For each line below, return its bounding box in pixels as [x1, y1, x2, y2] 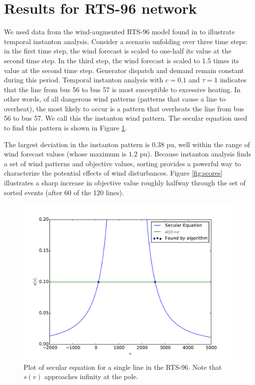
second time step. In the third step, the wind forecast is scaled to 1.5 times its [4, 55, 239, 65]
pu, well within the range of [166, 139, 250, 149]
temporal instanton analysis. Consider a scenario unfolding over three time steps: [4, 36, 248, 46]
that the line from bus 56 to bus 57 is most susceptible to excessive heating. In [4, 84, 241, 94]
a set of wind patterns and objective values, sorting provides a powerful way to [4, 158, 241, 168]
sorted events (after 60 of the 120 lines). [4, 187, 124, 197]
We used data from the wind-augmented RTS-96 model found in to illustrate [4, 26, 235, 37]
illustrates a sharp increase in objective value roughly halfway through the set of [4, 178, 246, 188]
